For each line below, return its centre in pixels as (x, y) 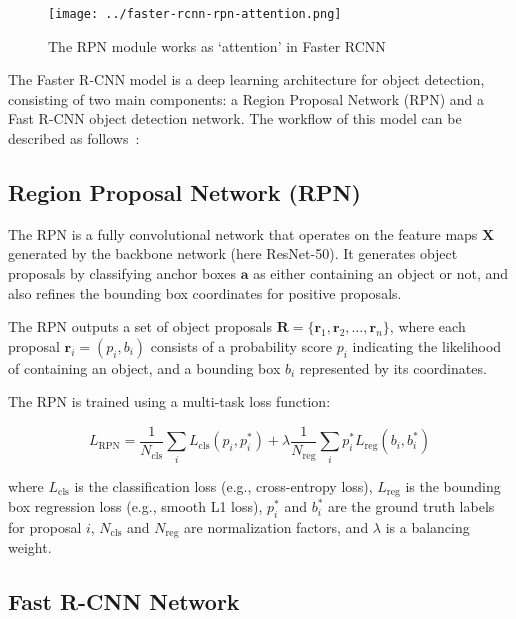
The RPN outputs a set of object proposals (140, 326)
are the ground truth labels (411, 506)
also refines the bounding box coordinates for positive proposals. (205, 292)
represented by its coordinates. (393, 367)
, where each (427, 326)
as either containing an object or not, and (381, 273)
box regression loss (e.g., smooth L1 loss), (135, 506)
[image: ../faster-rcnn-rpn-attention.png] (195, 14)
